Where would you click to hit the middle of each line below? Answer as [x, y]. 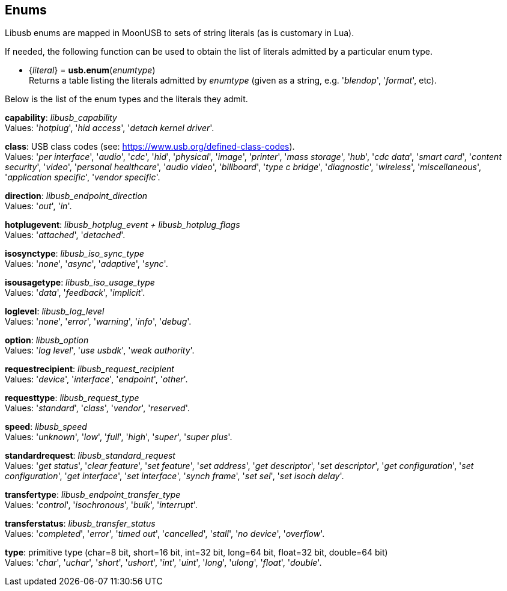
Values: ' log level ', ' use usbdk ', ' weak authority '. [100, 351]
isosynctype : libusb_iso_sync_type [74, 254]
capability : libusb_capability [61, 118]
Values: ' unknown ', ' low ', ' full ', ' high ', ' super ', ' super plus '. [119, 437]
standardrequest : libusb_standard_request [90, 456]
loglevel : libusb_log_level [55, 311]
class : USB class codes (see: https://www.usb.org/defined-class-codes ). [150, 147]
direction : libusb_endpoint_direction [76, 196]
